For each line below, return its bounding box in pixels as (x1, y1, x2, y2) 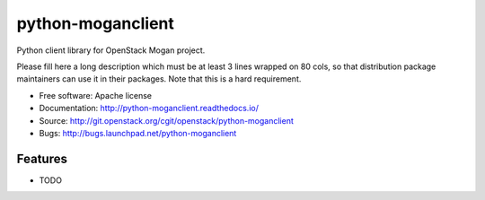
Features (16, 151, 67, 166)
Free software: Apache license (39, 90, 153, 100)
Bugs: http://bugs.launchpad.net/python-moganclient (39, 127, 237, 138)
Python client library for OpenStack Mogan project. (16, 45, 206, 56)
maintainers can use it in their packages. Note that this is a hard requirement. (16, 74, 302, 84)
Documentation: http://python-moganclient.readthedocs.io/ (39, 103, 260, 114)
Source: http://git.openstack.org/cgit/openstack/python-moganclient (39, 115, 294, 126)
